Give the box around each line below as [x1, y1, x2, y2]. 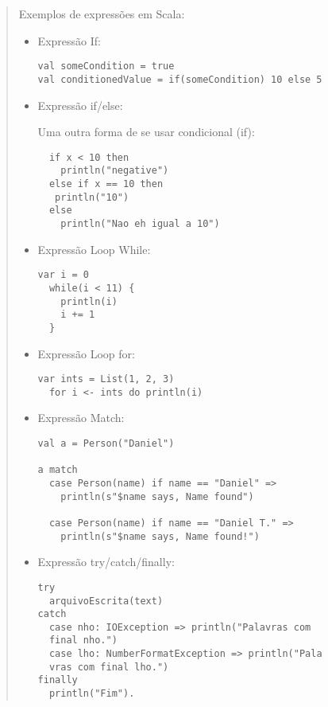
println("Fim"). [48, 688, 135, 700]
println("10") [55, 191, 129, 203]
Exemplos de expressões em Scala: [18, 6, 185, 21]
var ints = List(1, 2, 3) [37, 373, 175, 385]
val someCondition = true [37, 61, 175, 72]
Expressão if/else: [37, 96, 123, 113]
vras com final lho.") [48, 661, 169, 673]
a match [37, 464, 78, 476]
